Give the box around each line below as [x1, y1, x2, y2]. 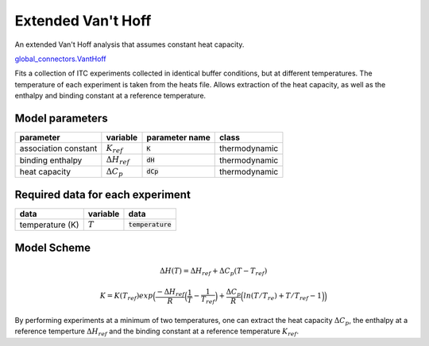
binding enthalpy [19, 155, 83, 166]
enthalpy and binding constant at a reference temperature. [14, 91, 207, 101]
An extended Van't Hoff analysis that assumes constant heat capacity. [14, 40, 245, 49]
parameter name [146, 132, 211, 143]
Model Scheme [14, 240, 91, 254]
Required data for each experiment [14, 187, 191, 202]
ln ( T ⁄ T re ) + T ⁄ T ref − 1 [243, 291, 322, 302]
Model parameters [14, 111, 108, 125]
